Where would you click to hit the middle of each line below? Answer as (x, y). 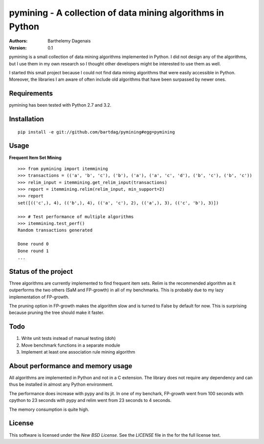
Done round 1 (33, 251)
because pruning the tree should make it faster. (57, 312)
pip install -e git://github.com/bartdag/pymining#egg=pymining (97, 132)
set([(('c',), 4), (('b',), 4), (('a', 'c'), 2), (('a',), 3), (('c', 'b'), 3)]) (118, 203)
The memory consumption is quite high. (49, 409)
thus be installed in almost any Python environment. (61, 384)
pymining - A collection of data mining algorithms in (117, 13)
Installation (26, 119)
